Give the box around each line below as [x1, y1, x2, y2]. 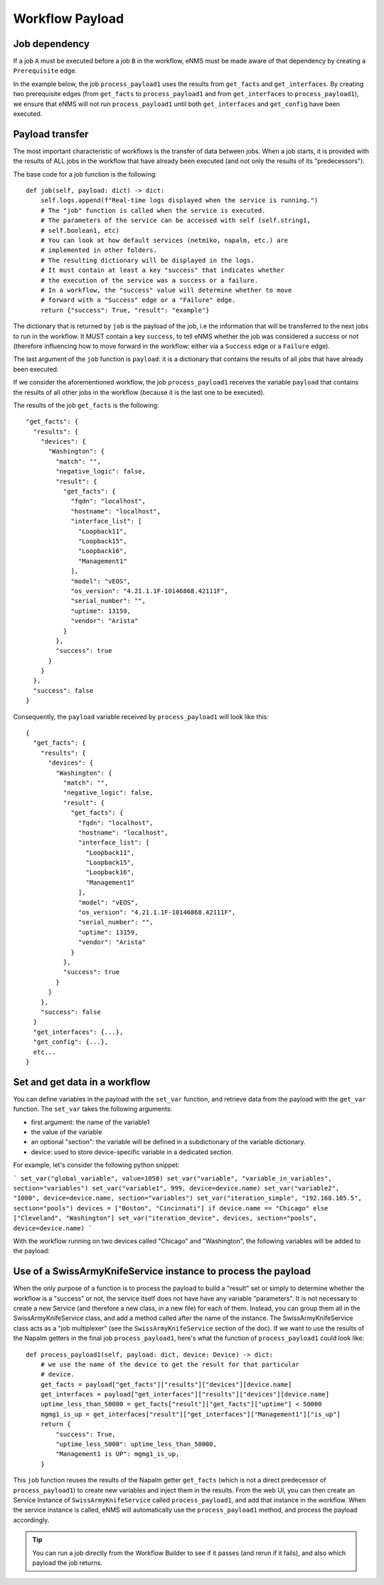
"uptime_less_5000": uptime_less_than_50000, [55, 1440, 217, 1448]
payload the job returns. [32, 1558, 103, 1566]
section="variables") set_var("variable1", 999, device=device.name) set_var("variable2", [13, 1184, 340, 1192]
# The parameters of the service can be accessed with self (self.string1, [40, 216, 311, 224]
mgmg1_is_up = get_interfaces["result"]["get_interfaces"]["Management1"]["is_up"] [40, 1410, 341, 1418]
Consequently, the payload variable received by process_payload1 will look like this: [13, 712, 270, 721]
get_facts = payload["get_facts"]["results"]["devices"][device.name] [40, 1380, 292, 1388]
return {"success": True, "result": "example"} [40, 306, 210, 314]
